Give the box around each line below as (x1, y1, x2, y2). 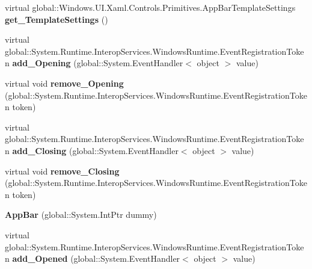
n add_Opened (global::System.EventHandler (5, 252, 180, 265)
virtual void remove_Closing (5, 164, 120, 177)
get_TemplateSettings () (5, 13, 108, 25)
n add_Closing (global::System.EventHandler (5, 144, 179, 156)
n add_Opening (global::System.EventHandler (5, 57, 183, 69)
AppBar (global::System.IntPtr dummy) (5, 208, 157, 221)
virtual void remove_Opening (5, 76, 124, 89)
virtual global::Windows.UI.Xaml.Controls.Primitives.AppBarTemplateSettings (5, 1, 296, 13)
